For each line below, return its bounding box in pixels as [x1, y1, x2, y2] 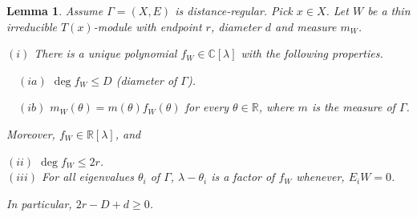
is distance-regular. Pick [175, 2, 293, 18]
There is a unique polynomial [34, 45, 177, 62]
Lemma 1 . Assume [6, 2, 103, 18]
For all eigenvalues [42, 168, 134, 185]
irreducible [6, 18, 57, 34]
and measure [275, 18, 337, 34]
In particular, [6, 195, 72, 211]
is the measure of [311, 98, 395, 115]
